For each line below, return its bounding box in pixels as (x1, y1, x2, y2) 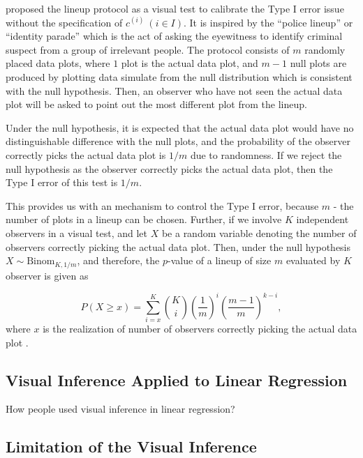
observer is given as (6, 268, 89, 282)
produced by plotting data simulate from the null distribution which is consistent (6, 69, 353, 84)
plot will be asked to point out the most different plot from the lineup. (6, 97, 307, 112)
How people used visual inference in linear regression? (6, 402, 235, 416)
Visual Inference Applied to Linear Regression (6, 369, 348, 390)
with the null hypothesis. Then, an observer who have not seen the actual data (6, 83, 343, 98)
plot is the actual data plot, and (121, 56, 258, 70)
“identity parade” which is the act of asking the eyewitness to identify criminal (6, 29, 343, 43)
